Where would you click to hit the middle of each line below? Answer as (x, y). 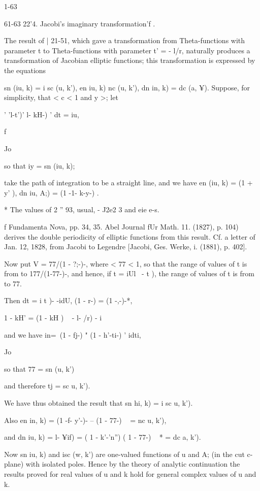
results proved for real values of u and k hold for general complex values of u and (130, 474)
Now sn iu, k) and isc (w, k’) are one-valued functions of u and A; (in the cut (124, 454)
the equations (25, 70)
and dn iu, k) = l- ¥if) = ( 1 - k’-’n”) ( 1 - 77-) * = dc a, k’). (103, 437)
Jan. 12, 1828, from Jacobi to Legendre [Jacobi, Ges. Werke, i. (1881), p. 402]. (126, 247)
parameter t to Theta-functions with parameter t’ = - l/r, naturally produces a (127, 50)
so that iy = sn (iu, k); (40, 165)
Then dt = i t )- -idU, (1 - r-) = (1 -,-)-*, (68, 300)
